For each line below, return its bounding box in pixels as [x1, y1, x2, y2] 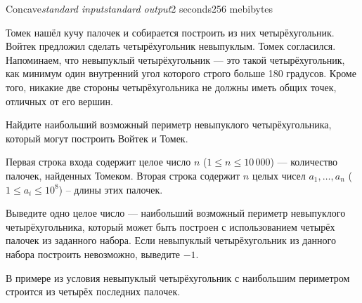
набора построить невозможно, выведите [6, 246, 181, 261]
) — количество [270, 154, 338, 169]
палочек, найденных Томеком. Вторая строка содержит [6, 168, 240, 182]
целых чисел [252, 168, 306, 182]
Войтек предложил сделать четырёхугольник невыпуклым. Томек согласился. [6, 39, 336, 53]
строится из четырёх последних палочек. [6, 284, 181, 299]
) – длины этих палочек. [58, 182, 163, 196]
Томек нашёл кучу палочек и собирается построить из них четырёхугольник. [6, 25, 335, 39]
